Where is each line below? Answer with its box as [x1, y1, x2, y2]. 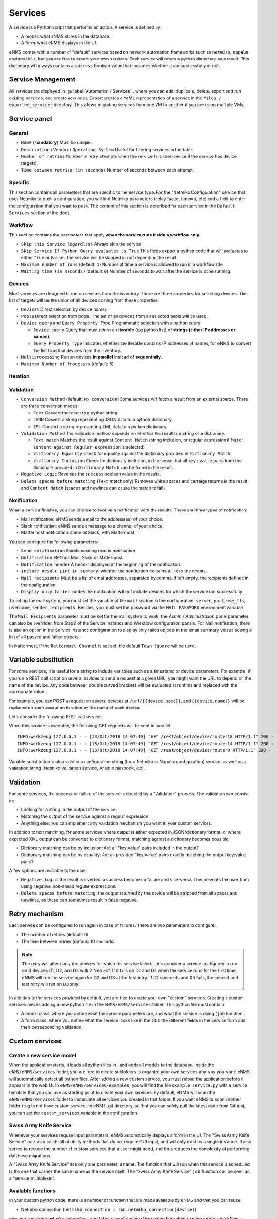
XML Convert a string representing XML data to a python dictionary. [33, 423, 168, 429]
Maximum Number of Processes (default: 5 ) [21, 361, 114, 367]
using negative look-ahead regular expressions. [21, 883, 117, 889]
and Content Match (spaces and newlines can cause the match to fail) [21, 485, 165, 491]
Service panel [9, 115, 52, 123]
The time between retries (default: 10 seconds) [21, 938, 115, 944]
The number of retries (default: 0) [21, 931, 88, 937]
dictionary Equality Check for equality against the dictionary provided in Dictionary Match [33, 451, 231, 457]
